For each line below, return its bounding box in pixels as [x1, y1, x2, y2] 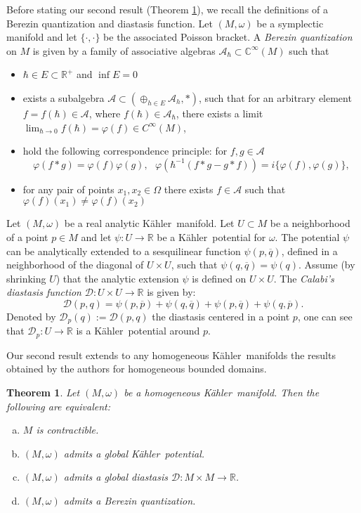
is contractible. [36, 422, 99, 437]
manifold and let [6, 30, 77, 44]
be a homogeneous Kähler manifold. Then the [124, 385, 320, 399]
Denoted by [6, 309, 56, 323]
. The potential [275, 229, 340, 244]
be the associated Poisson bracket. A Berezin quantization [103, 30, 353, 44]
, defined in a [281, 243, 338, 258]
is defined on [192, 271, 247, 285]
